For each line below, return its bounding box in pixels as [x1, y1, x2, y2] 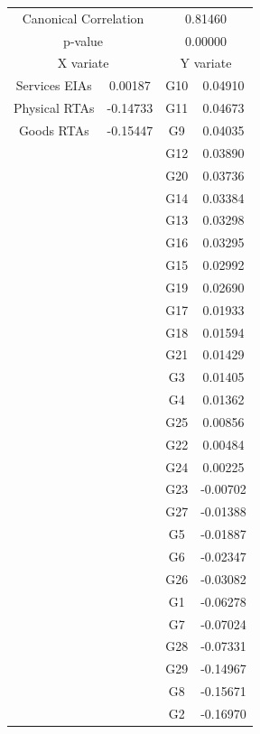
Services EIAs [15, 76, 92, 95]
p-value [63, 31, 104, 50]
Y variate [180, 53, 232, 72]
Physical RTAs [14, 98, 95, 117]
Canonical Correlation [22, 8, 144, 27]
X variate [57, 53, 109, 72]
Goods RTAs [18, 120, 89, 139]
